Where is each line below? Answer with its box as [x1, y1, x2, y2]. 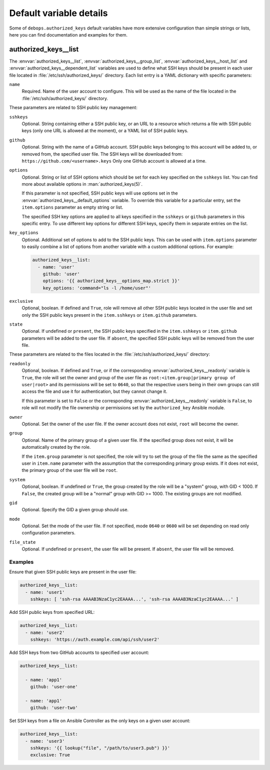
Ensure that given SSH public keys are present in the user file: [9, 569, 137, 575]
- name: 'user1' [25, 589, 65, 595]
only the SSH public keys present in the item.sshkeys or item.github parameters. [21, 312, 197, 318]
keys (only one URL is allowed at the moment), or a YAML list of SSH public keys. [21, 128, 188, 134]
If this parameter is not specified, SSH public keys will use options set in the [21, 190, 178, 196]
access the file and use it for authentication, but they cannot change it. [21, 388, 167, 395]
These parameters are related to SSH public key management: [9, 105, 137, 111]
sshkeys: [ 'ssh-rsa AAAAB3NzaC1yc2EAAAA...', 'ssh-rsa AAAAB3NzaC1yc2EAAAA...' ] [30, 596, 239, 602]
